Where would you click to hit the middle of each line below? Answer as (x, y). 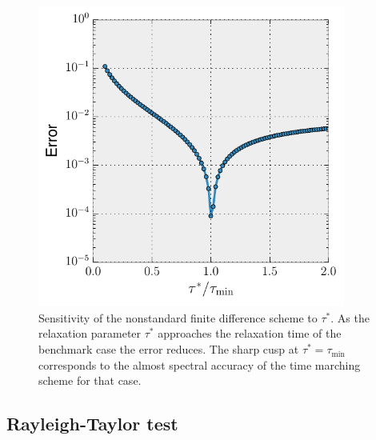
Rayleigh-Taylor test (92, 424)
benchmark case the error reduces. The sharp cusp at (169, 349)
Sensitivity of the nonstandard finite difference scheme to (178, 317)
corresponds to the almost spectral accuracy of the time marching (200, 364)
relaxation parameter (90, 333)
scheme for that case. (90, 380)
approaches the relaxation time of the (250, 333)
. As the (350, 317)
